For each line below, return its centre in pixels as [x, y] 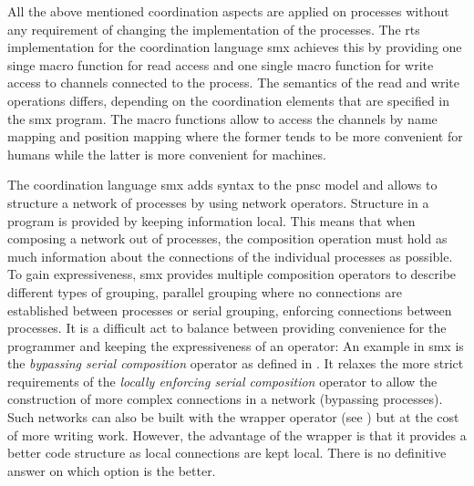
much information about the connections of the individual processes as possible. [230, 256]
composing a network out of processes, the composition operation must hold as [227, 238]
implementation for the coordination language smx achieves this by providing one [235, 47]
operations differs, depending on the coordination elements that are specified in [229, 100]
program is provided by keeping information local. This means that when [211, 220]
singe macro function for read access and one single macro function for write [221, 64]
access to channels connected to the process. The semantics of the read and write [234, 83]
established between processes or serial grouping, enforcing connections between [230, 310]
